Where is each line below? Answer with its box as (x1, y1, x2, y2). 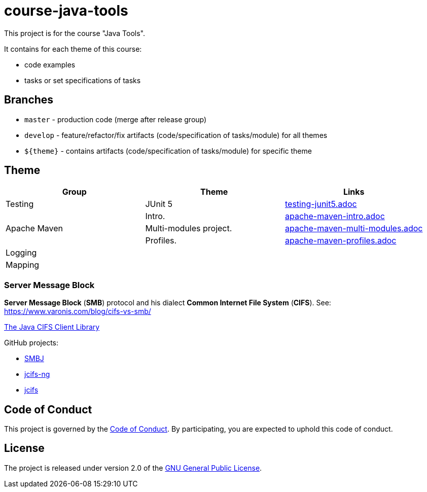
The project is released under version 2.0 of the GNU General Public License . (4, 463, 262, 472)
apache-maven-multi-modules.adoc (284, 223, 423, 234)
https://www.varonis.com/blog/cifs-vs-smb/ (4, 307, 151, 316)
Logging (6, 248, 37, 258)
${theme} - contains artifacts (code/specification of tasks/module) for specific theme (24, 146, 312, 155)
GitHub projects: (4, 338, 59, 347)
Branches (4, 93, 54, 107)
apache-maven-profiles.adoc (284, 235, 397, 246)
